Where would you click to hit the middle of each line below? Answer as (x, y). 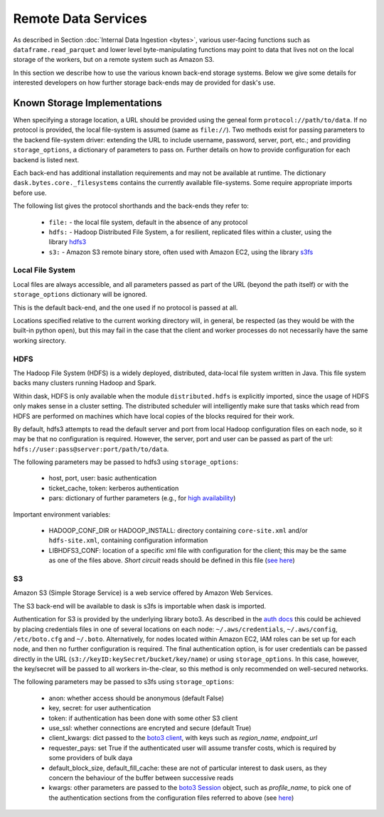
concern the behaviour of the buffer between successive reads (141, 778)
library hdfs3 (68, 242)
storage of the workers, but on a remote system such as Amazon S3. (114, 60)
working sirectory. (40, 340)
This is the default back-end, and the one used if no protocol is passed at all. (126, 307)
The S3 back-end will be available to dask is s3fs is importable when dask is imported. (140, 606)
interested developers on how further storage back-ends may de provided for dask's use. (144, 83)
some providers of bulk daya (91, 758)
